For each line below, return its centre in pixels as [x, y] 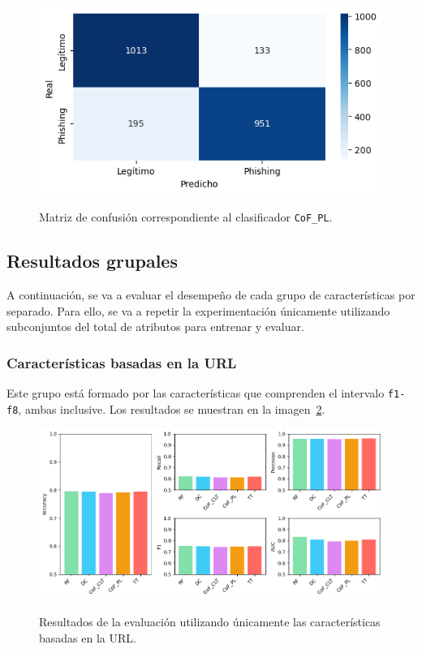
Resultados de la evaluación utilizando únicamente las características [210, 621]
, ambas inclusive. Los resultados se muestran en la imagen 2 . [172, 408]
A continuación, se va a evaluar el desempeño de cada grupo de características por [211, 294]
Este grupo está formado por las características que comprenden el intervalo [196, 393]
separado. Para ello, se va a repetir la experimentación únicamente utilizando [198, 310]
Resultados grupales [92, 261]
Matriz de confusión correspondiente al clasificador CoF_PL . [186, 217]
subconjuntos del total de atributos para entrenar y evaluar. [155, 327]
